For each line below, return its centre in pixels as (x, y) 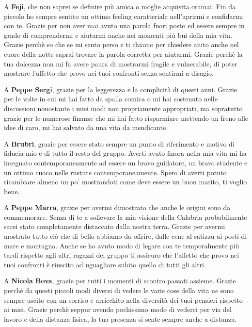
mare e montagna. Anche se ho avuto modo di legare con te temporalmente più (122, 245)
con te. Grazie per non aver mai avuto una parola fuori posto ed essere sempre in (124, 25)
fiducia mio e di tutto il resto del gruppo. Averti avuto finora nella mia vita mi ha (125, 153)
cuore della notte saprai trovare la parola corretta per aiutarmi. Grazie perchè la (123, 54)
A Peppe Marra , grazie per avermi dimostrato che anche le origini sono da (117, 207)
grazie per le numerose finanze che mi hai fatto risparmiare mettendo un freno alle (126, 118)
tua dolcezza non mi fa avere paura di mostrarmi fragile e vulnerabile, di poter (121, 63)
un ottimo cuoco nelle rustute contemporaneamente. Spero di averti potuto (115, 172)
